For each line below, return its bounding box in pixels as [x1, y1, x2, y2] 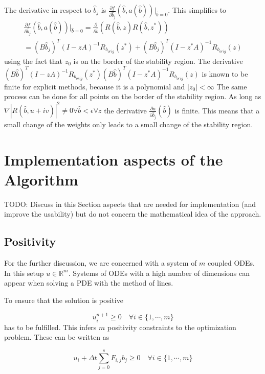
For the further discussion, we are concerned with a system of [4, 258, 197, 268]
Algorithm [4, 169, 78, 190]
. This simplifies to [168, 5, 227, 15]
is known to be [202, 68, 248, 79]
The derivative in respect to [4, 5, 91, 15]
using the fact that [4, 55, 63, 66]
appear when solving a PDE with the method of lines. [4, 277, 173, 288]
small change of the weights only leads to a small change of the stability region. [4, 119, 253, 129]
